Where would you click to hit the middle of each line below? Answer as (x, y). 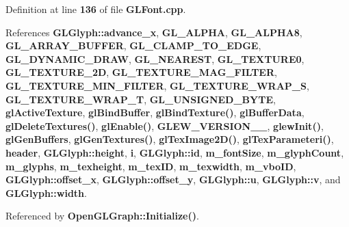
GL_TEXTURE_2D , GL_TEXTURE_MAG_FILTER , (141, 72)
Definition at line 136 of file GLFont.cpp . (96, 9)
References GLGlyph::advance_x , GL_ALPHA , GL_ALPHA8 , (154, 32)
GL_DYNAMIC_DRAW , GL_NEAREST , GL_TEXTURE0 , (155, 58)
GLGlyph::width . (46, 192)
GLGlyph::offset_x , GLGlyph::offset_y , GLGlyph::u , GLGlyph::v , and (173, 179)
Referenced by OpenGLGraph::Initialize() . (102, 216)
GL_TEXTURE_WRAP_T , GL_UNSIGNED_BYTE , (141, 99)
